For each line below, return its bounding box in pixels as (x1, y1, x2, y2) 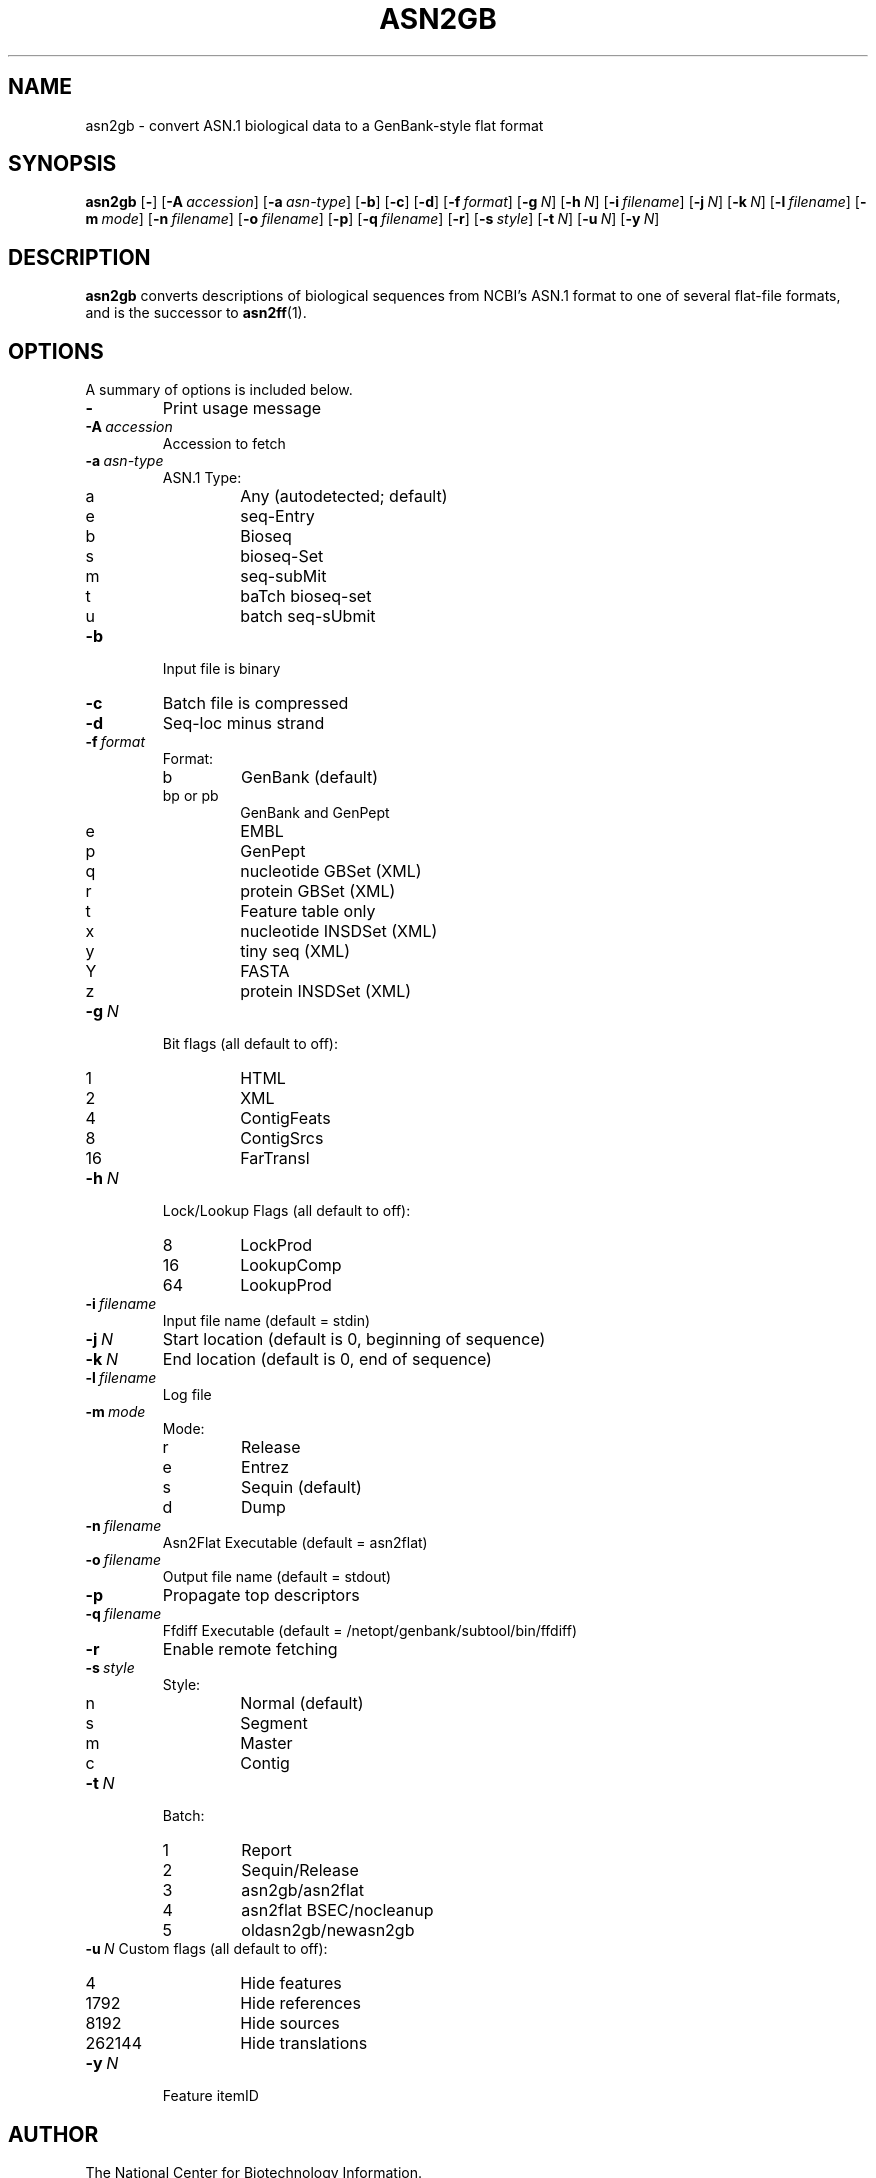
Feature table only (240, 901, 376, 922)
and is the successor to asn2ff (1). (85, 304, 307, 322)
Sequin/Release (241, 1860, 359, 1881)
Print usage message (162, 398, 322, 419)
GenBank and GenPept (240, 804, 390, 822)
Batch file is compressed (162, 693, 349, 714)
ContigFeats (240, 1108, 331, 1129)
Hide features (240, 1973, 342, 1994)
